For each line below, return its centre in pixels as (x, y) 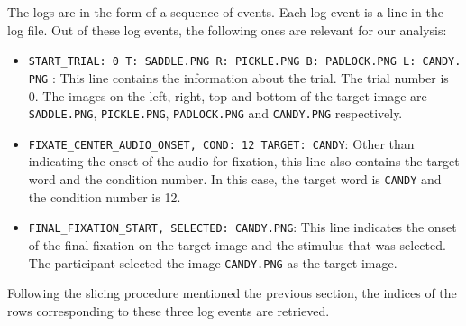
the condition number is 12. (105, 196)
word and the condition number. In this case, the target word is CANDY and (235, 179)
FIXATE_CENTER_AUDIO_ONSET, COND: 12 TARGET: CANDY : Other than (221, 143)
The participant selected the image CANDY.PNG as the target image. (213, 262)
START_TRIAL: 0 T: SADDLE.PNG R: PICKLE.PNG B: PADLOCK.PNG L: (222, 62)
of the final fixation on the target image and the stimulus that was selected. (237, 244)
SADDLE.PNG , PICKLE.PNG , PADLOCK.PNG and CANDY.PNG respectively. (215, 113)
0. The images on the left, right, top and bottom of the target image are (228, 95)
